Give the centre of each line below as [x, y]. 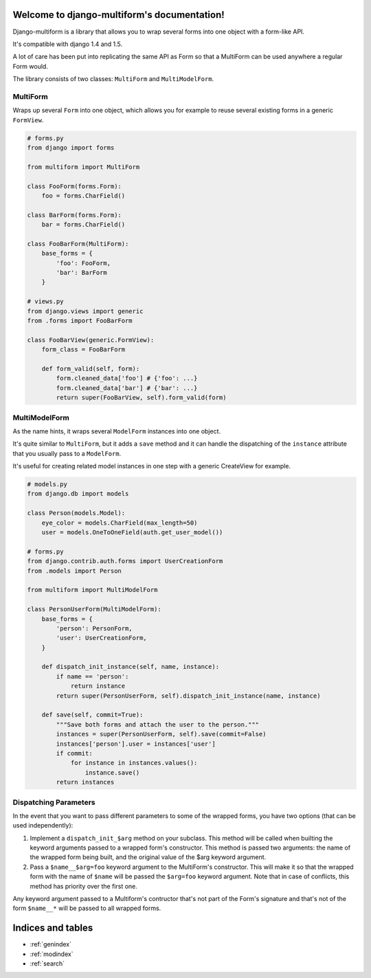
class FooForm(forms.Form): [74, 186]
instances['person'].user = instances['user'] [136, 744]
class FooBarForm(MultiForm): [78, 243]
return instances [85, 782]
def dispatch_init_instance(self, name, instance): [131, 667]
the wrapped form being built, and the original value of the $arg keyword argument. [148, 857]
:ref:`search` [47, 964]
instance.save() [112, 772]
